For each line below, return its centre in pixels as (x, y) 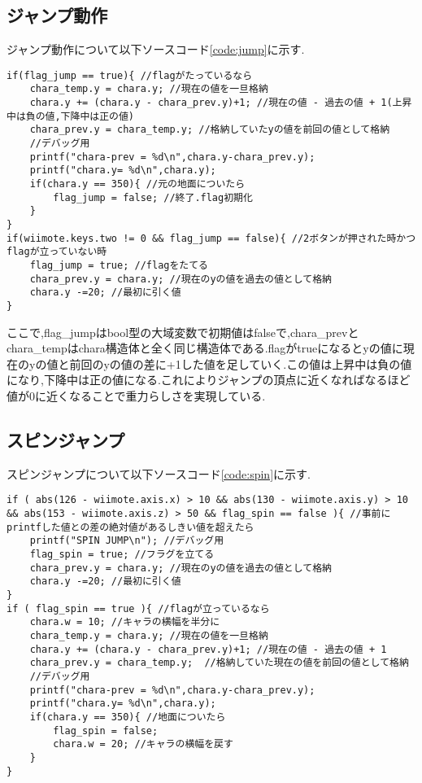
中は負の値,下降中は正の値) (71, 116)
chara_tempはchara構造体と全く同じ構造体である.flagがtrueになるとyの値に (205, 348)
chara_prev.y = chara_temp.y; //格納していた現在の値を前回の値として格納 (219, 663)
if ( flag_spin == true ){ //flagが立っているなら (138, 608)
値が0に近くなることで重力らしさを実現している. (136, 395)
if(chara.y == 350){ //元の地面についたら (137, 184)
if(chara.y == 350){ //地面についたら (128, 717)
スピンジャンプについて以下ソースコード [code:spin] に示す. (159, 473)
